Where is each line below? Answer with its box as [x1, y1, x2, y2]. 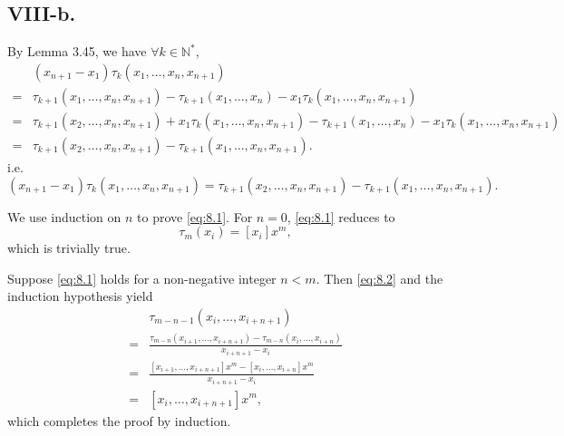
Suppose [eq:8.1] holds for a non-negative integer [7, 268, 277, 287]
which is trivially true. [7, 238, 131, 257]
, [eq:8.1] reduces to [287, 207, 395, 226]
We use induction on [7, 207, 122, 226]
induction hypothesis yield [7, 286, 153, 305]
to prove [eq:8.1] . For [137, 207, 253, 226]
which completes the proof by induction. [7, 411, 231, 430]
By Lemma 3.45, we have [7, 42, 147, 61]
